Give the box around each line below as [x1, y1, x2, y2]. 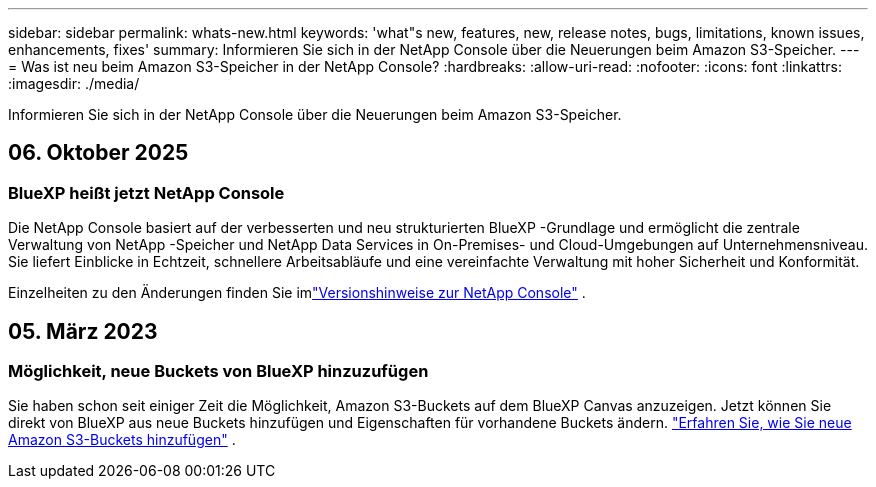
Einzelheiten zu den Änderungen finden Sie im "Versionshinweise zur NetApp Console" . [8, 284, 586, 302]
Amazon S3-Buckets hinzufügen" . [8, 431, 236, 449]
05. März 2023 [8, 318, 158, 344]
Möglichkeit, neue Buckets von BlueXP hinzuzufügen [8, 361, 429, 382]
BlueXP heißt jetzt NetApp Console [8, 182, 285, 203]
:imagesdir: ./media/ [8, 75, 140, 92]
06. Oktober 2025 [8, 140, 189, 166]
